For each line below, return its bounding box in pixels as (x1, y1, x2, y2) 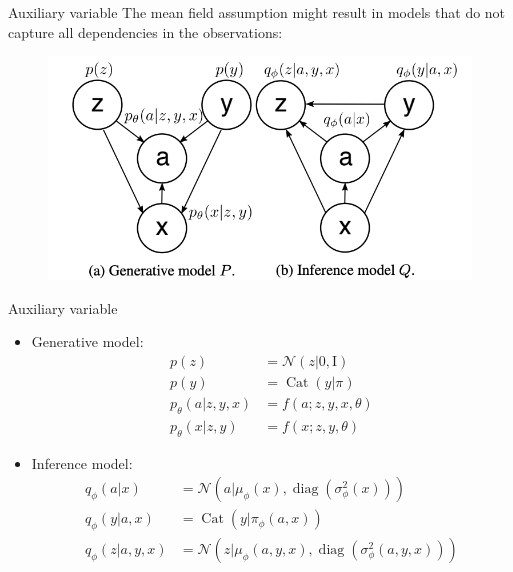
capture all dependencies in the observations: (8, 21, 283, 42)
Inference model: (31, 452, 133, 473)
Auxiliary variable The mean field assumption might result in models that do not (8, 2, 506, 22)
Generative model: (31, 331, 144, 352)
